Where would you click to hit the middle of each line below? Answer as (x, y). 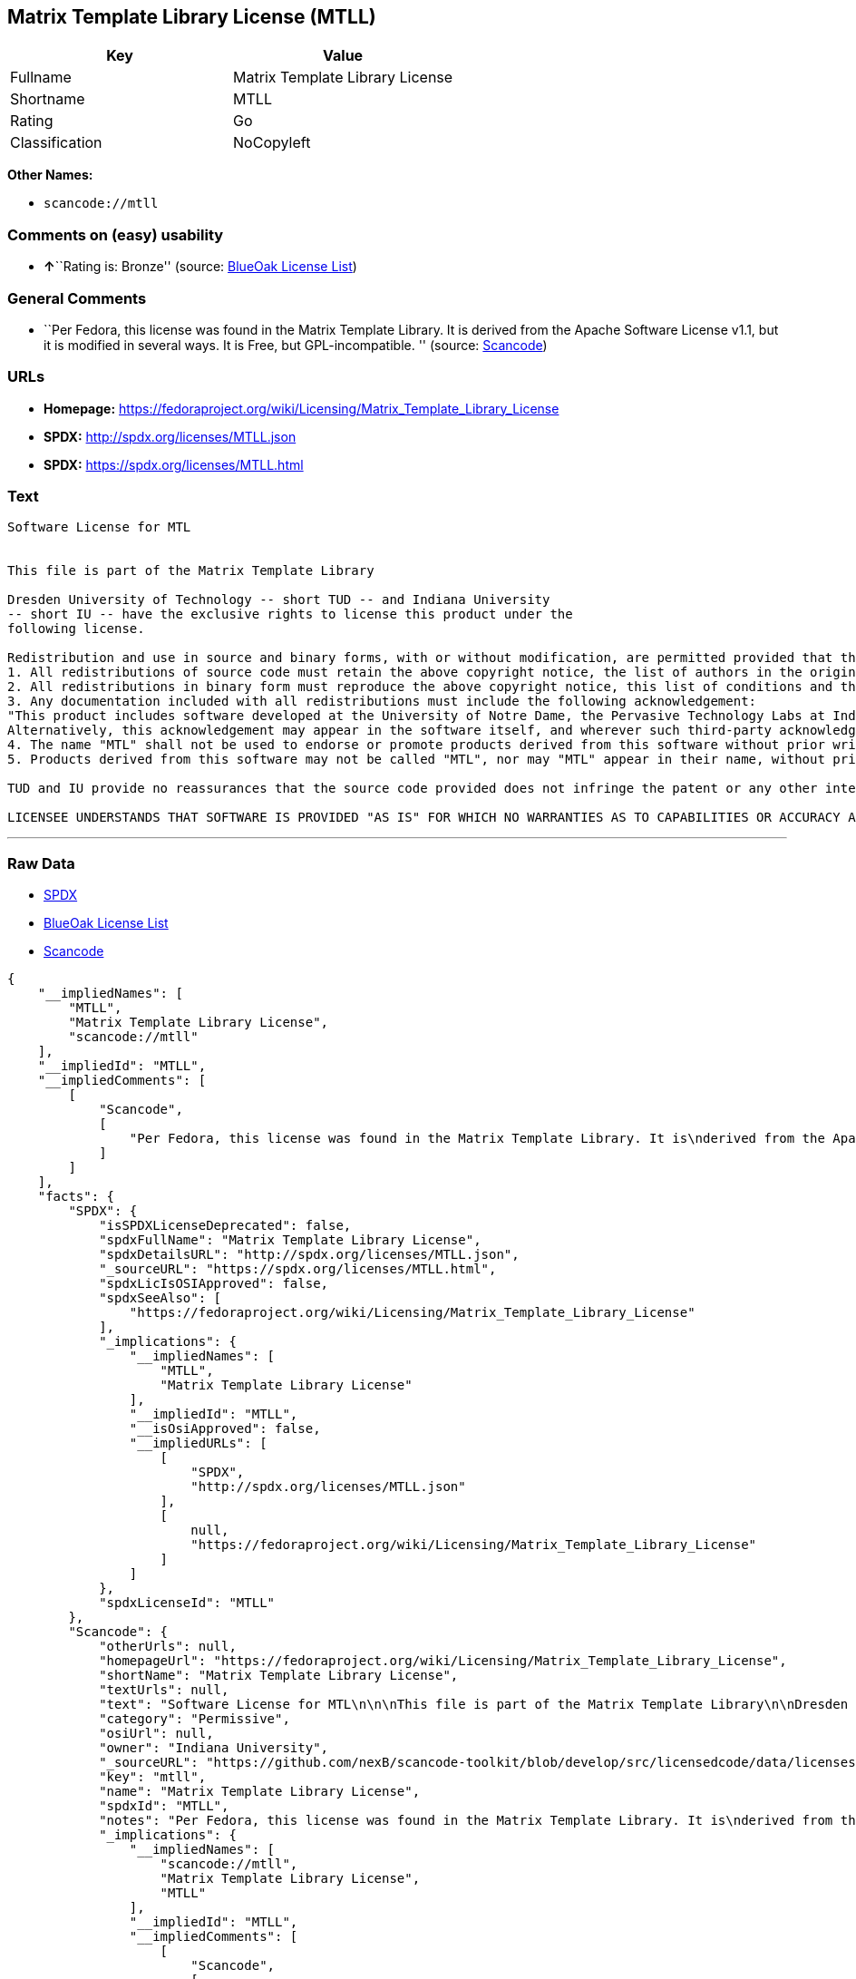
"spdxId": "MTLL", (164, 1806)
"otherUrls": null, (168, 1647)
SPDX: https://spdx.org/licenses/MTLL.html (174, 464)
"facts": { (76, 1197)
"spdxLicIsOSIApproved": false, (214, 1284)
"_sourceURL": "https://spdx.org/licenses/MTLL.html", (298, 1269)
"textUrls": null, (164, 1690)
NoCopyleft (272, 143)
